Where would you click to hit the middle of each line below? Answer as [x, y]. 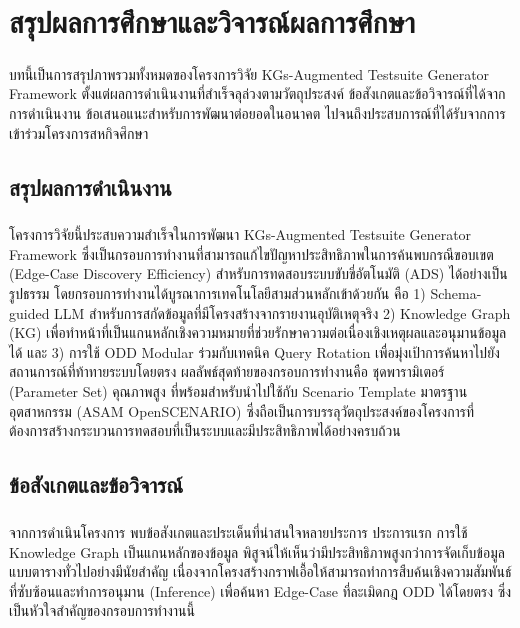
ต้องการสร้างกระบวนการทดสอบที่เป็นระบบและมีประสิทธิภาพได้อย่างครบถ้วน [205, 430]
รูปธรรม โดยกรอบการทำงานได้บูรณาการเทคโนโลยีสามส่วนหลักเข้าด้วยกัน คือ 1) [217, 293]
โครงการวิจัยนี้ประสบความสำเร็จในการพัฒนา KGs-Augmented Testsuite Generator [240, 234]
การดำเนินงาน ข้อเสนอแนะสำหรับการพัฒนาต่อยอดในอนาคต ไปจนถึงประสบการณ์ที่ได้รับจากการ [257, 112]
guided [29, 312]
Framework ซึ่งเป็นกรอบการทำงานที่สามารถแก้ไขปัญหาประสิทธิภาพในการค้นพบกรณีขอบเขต [251, 253]
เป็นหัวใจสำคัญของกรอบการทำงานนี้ [102, 610]
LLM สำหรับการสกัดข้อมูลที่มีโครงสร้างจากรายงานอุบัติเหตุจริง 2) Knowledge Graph [282, 312]
